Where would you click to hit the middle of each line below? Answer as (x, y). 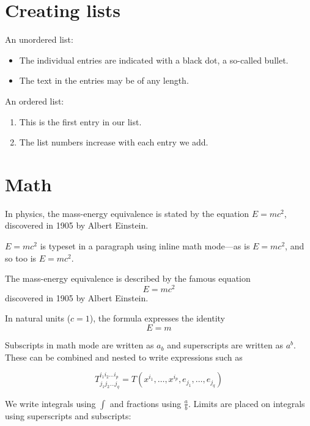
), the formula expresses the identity (157, 318)
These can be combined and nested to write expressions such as (124, 357)
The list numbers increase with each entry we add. (114, 142)
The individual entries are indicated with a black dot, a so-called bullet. (154, 60)
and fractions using (146, 403)
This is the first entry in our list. (80, 121)
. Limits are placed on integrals (247, 403)
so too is (21, 258)
